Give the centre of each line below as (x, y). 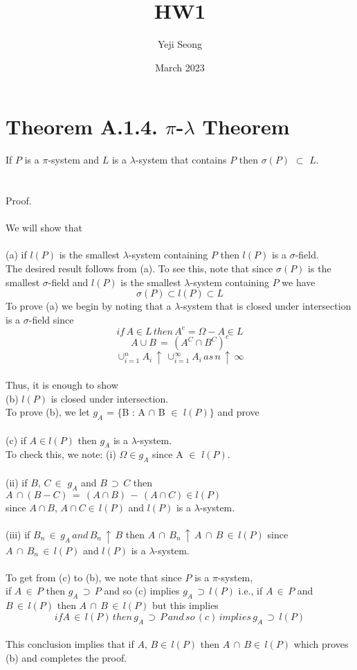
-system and (74, 160)
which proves (321, 644)
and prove (238, 412)
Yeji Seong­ (180, 44)
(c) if (16, 440)
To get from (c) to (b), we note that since (94, 577)
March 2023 (180, 67)
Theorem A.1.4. (82, 126)
